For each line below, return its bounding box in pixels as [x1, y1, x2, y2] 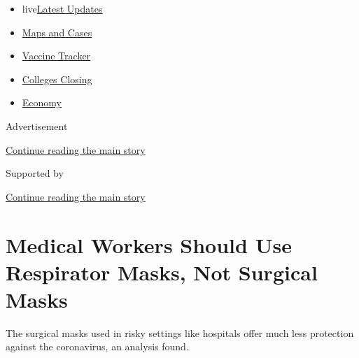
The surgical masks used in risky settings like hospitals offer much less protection [6, 325, 354, 340]
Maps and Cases [22, 24, 92, 39]
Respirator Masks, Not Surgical [6, 257, 318, 286]
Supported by [6, 166, 64, 180]
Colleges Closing [22, 71, 92, 86]
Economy [22, 95, 62, 110]
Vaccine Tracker [22, 48, 91, 63]
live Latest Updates [22, 1, 103, 15]
